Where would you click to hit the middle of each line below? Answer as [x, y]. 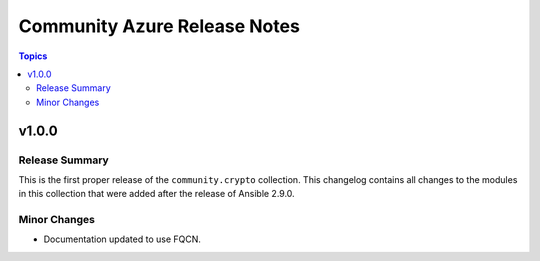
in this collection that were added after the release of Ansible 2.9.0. [156, 194]
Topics [33, 56]
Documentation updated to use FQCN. [122, 239]
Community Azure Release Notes [159, 26]
